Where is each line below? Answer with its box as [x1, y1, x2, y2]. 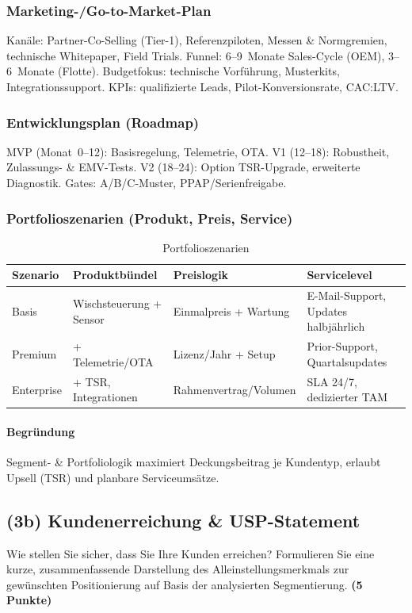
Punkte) [6, 592, 52, 608]
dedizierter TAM [307, 389, 388, 405]
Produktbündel [72, 266, 158, 283]
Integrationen [72, 389, 138, 405]
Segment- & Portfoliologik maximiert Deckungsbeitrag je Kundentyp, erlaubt [6, 454, 381, 470]
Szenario [12, 266, 59, 283]
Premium [12, 346, 57, 362]
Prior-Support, [307, 338, 378, 354]
